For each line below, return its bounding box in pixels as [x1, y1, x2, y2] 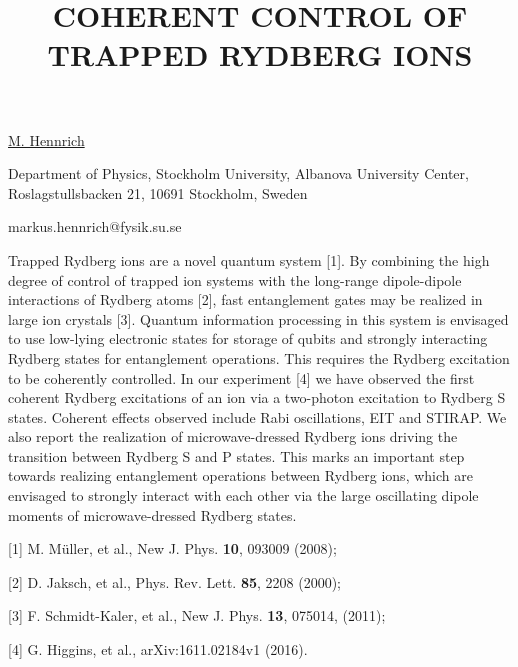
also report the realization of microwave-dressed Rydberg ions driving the [8, 426, 458, 447]
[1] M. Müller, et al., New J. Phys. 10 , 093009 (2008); [8, 538, 337, 559]
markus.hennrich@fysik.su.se [8, 216, 182, 237]
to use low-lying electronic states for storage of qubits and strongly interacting [8, 328, 488, 349]
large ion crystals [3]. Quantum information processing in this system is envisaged [8, 308, 509, 329]
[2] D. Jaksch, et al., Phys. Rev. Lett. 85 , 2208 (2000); [8, 571, 341, 592]
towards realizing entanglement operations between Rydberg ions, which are [8, 465, 473, 486]
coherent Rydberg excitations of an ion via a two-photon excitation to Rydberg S [8, 387, 506, 408]
